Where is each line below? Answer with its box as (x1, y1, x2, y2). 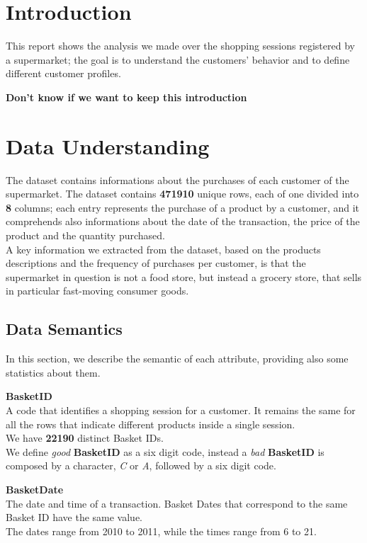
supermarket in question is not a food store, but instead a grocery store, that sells (6, 269, 362, 284)
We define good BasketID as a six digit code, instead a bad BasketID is (6, 444, 324, 459)
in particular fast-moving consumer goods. (6, 283, 189, 298)
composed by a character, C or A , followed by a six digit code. (6, 458, 276, 473)
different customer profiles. (6, 66, 121, 81)
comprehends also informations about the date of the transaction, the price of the (6, 214, 360, 229)
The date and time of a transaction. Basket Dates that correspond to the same (6, 496, 348, 510)
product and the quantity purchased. (6, 228, 165, 242)
